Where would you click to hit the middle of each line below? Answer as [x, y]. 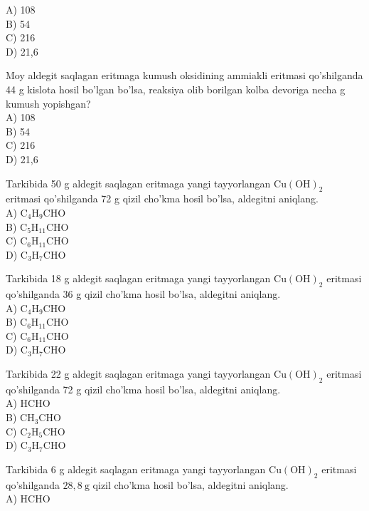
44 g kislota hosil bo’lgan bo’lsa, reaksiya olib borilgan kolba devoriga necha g [176, 89]
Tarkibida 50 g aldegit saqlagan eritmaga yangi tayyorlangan [138, 183]
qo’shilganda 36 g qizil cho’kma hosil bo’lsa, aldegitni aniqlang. [143, 294]
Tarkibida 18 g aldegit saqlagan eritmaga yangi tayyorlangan [138, 278]
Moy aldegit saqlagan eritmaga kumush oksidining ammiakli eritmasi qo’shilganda [184, 75]
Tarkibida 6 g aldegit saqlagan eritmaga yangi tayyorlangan [136, 469]
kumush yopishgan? [48, 103]
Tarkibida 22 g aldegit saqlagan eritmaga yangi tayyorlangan [138, 374]
